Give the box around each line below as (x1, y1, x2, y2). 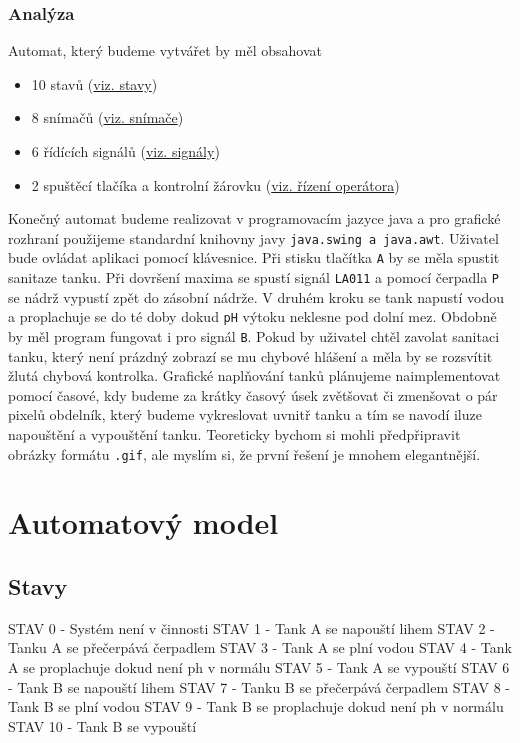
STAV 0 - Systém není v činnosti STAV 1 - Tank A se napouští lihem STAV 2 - (8, 617, 495, 638)
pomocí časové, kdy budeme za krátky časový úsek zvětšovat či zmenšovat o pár (8, 384, 498, 405)
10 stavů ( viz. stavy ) (31, 73, 158, 94)
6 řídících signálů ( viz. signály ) (31, 141, 220, 161)
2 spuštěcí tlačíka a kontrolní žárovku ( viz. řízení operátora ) (31, 174, 400, 195)
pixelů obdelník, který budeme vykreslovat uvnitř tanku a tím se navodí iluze (8, 404, 482, 425)
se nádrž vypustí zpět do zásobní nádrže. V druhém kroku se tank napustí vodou (8, 286, 505, 307)
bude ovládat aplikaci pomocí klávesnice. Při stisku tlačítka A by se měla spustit (8, 247, 500, 268)
